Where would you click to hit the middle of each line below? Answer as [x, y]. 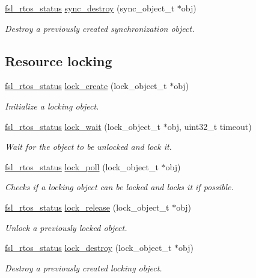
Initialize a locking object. [52, 106]
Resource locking [59, 60]
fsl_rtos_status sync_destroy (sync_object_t [90, 8]
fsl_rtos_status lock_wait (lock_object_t [83, 126]
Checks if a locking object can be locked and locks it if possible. [119, 187]
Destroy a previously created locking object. [84, 267]
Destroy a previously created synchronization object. [100, 28]
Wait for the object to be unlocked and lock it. [88, 147]
